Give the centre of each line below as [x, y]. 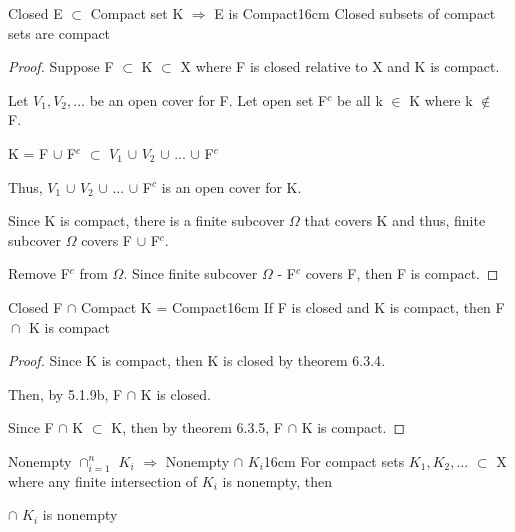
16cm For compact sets [334, 460]
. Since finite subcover [190, 273]
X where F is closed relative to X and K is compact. [340, 66]
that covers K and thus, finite [395, 220]
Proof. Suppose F [61, 66]
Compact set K [137, 13]
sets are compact [59, 32]
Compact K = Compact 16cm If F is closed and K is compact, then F [292, 306]
